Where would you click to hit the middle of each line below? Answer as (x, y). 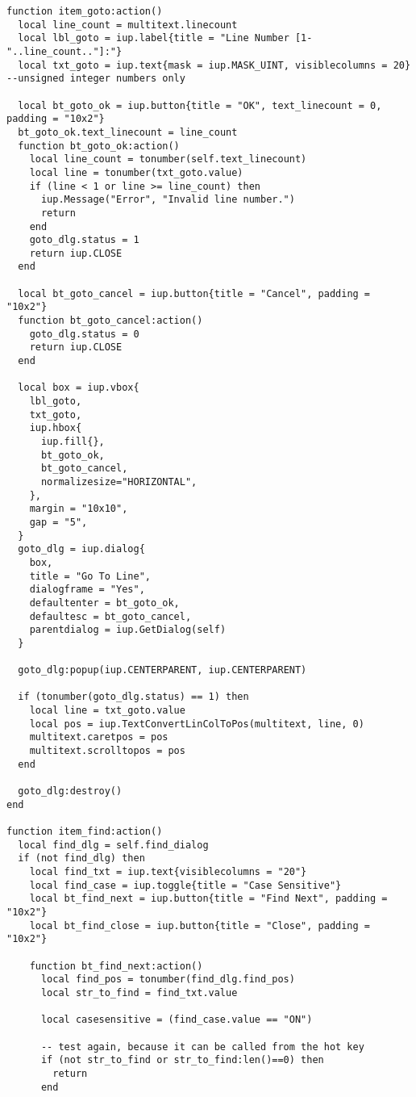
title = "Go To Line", (90, 576)
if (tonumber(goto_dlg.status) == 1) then (133, 697)
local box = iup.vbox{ (79, 388)
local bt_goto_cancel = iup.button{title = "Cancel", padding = (194, 293)
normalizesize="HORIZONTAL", (119, 482)
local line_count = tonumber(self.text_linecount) (168, 159)
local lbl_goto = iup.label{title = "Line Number (154, 38)
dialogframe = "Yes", (87, 590)
